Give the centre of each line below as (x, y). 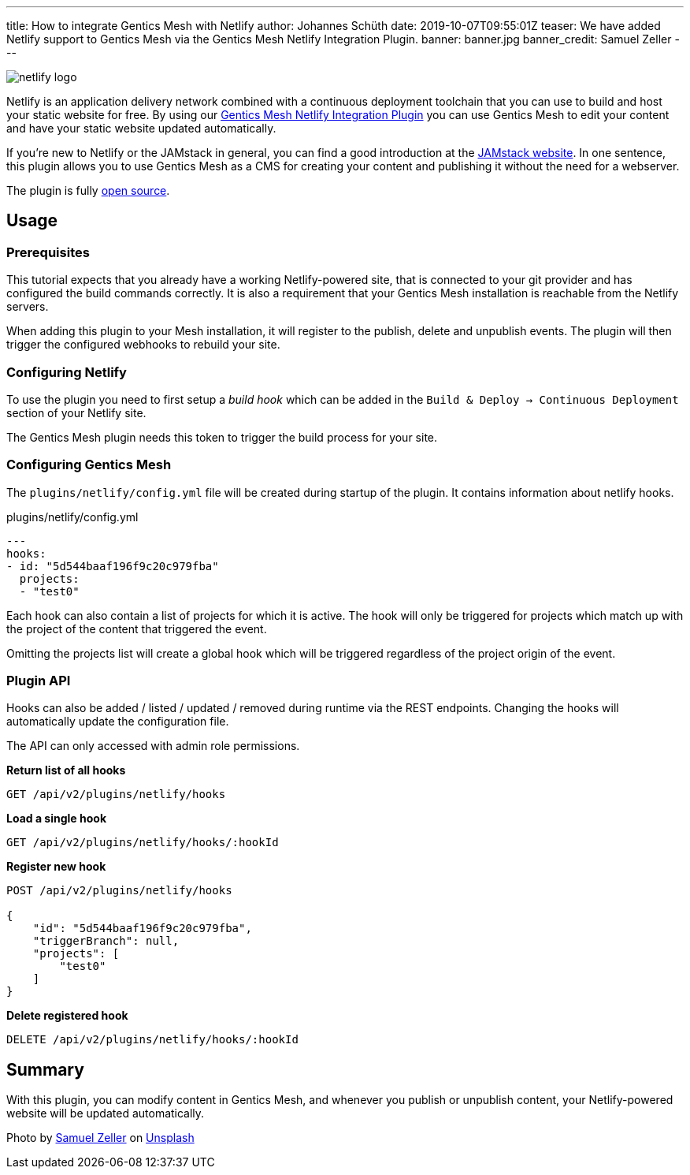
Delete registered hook (67, 1016)
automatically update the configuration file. (118, 722)
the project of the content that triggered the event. (137, 629)
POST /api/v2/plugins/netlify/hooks (119, 891)
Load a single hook (57, 819)
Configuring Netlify (67, 372)
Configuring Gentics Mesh (89, 465)
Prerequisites (48, 252)
